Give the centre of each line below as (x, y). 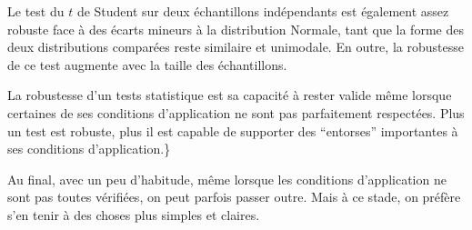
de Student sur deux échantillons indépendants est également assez (263, 11)
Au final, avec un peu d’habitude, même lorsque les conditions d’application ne (227, 179)
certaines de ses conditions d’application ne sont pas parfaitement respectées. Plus (236, 112)
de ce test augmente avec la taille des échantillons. (147, 64)
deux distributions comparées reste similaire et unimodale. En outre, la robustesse (236, 47)
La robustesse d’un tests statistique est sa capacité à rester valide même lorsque (230, 95)
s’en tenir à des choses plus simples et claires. (134, 214)
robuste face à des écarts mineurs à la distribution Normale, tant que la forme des (236, 29)
